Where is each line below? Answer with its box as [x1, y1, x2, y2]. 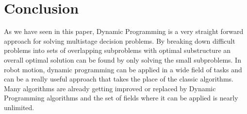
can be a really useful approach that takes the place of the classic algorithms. [4, 74, 233, 84]
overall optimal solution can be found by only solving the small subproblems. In [4, 54, 241, 65]
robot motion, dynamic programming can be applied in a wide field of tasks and [4, 64, 242, 74]
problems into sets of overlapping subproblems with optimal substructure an [4, 45, 231, 55]
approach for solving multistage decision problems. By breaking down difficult [4, 35, 235, 46]
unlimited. [4, 102, 34, 112]
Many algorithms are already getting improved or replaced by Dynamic [4, 83, 216, 93]
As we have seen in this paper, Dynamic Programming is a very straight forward [4, 26, 244, 36]
